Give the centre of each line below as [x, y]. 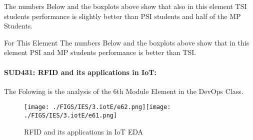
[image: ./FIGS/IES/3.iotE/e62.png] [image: [97, 107]
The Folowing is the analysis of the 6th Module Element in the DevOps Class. [124, 91]
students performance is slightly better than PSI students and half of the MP [122, 16]
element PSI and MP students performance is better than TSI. [100, 52]
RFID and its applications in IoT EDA [83, 131]
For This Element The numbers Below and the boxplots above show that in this [127, 42]
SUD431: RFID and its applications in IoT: [80, 72]
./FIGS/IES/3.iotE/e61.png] [71, 116]
